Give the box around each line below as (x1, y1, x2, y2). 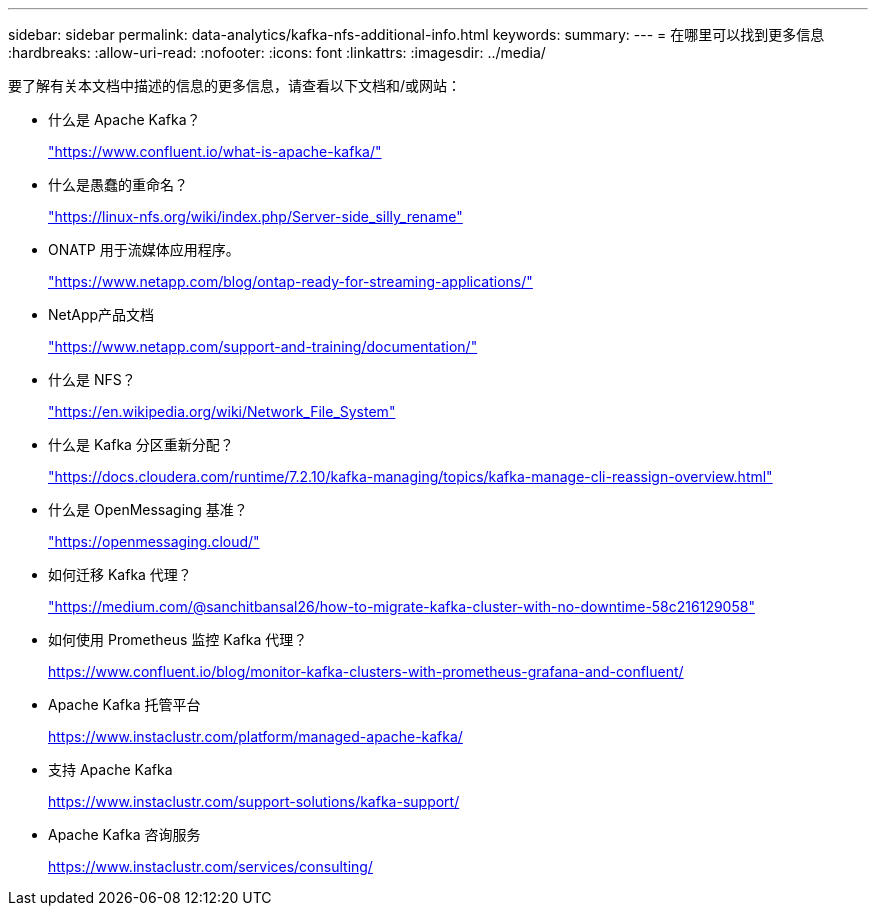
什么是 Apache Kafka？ (48, 111, 201, 128)
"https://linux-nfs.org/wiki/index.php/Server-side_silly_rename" (48, 208, 463, 225)
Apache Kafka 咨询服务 (48, 826, 201, 843)
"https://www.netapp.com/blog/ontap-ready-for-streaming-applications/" (48, 273, 533, 290)
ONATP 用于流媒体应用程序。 (48, 241, 240, 258)
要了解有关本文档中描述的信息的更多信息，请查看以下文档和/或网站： (8, 77, 462, 94)
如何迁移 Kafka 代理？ (48, 566, 192, 583)
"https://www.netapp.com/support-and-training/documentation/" (48, 338, 478, 355)
